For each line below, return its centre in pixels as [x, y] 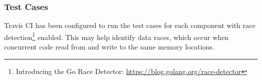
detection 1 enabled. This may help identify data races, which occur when [116, 36]
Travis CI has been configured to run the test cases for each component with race [130, 25]
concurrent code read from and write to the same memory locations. [109, 47]
